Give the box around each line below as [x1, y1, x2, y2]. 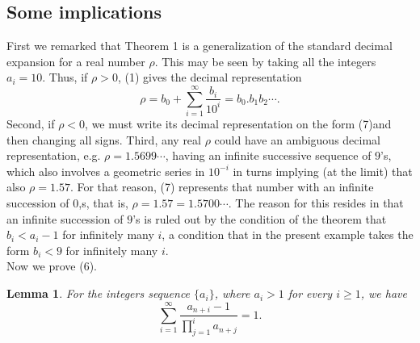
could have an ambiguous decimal [214, 131, 380, 148]
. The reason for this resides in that [228, 195, 404, 211]
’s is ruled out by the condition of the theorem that [132, 210, 387, 227]
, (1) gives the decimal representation [117, 69, 302, 86]
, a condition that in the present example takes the [162, 226, 414, 243]
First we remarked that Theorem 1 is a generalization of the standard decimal [6, 37, 393, 54]
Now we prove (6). [6, 257, 98, 274]
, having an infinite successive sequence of [165, 147, 372, 164]
